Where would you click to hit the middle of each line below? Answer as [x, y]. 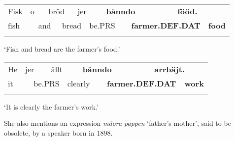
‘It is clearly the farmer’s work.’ [51, 106]
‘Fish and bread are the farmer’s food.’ [62, 49]
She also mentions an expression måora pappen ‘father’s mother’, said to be [117, 123]
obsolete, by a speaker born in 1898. [58, 132]
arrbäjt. [169, 69]
